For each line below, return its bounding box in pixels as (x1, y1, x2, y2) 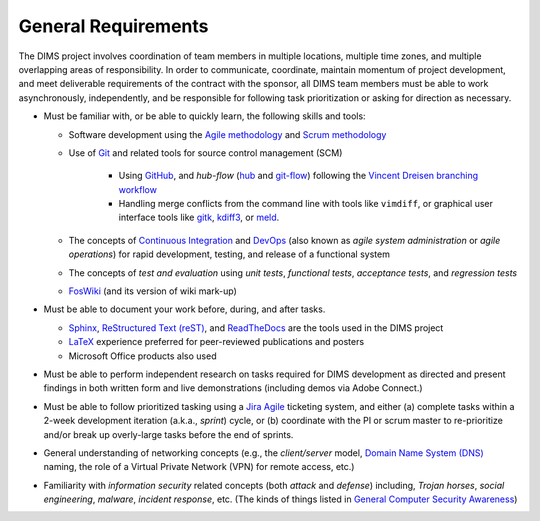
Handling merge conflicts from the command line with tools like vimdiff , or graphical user (118, 198, 494, 210)
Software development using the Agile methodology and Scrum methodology (68, 128, 387, 140)
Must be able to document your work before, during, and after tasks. (43, 303, 326, 315)
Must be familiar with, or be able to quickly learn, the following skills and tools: (43, 110, 366, 122)
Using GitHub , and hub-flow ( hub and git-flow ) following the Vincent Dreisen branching (118, 170, 479, 182)
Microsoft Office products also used (68, 350, 217, 362)
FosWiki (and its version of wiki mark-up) (68, 285, 237, 297)
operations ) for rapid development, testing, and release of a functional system (68, 248, 390, 260)
